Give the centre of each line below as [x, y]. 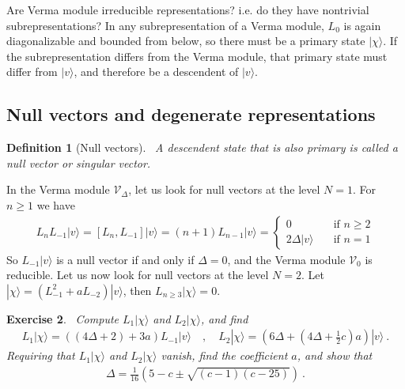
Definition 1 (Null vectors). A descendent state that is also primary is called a [202, 147]
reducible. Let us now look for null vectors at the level [138, 275]
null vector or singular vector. [79, 162]
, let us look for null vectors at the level [224, 189]
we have [56, 204]
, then [137, 290]
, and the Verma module [286, 259]
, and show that [335, 355]
